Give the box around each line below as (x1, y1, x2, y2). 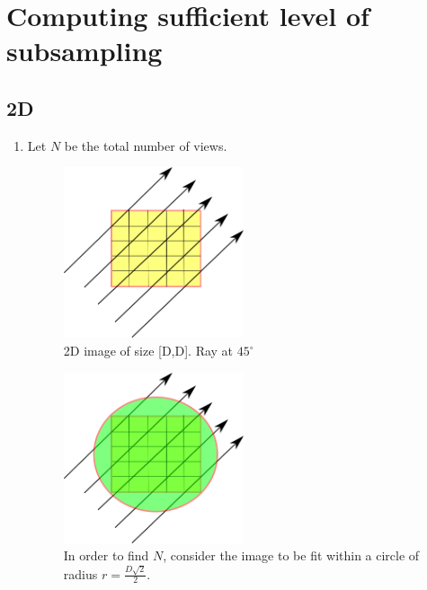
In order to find (63, 546, 149, 565)
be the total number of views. (64, 136, 227, 154)
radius (63, 564, 98, 583)
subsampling (6, 32, 163, 69)
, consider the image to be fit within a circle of (163, 546, 420, 565)
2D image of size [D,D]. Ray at (63, 341, 234, 360)
